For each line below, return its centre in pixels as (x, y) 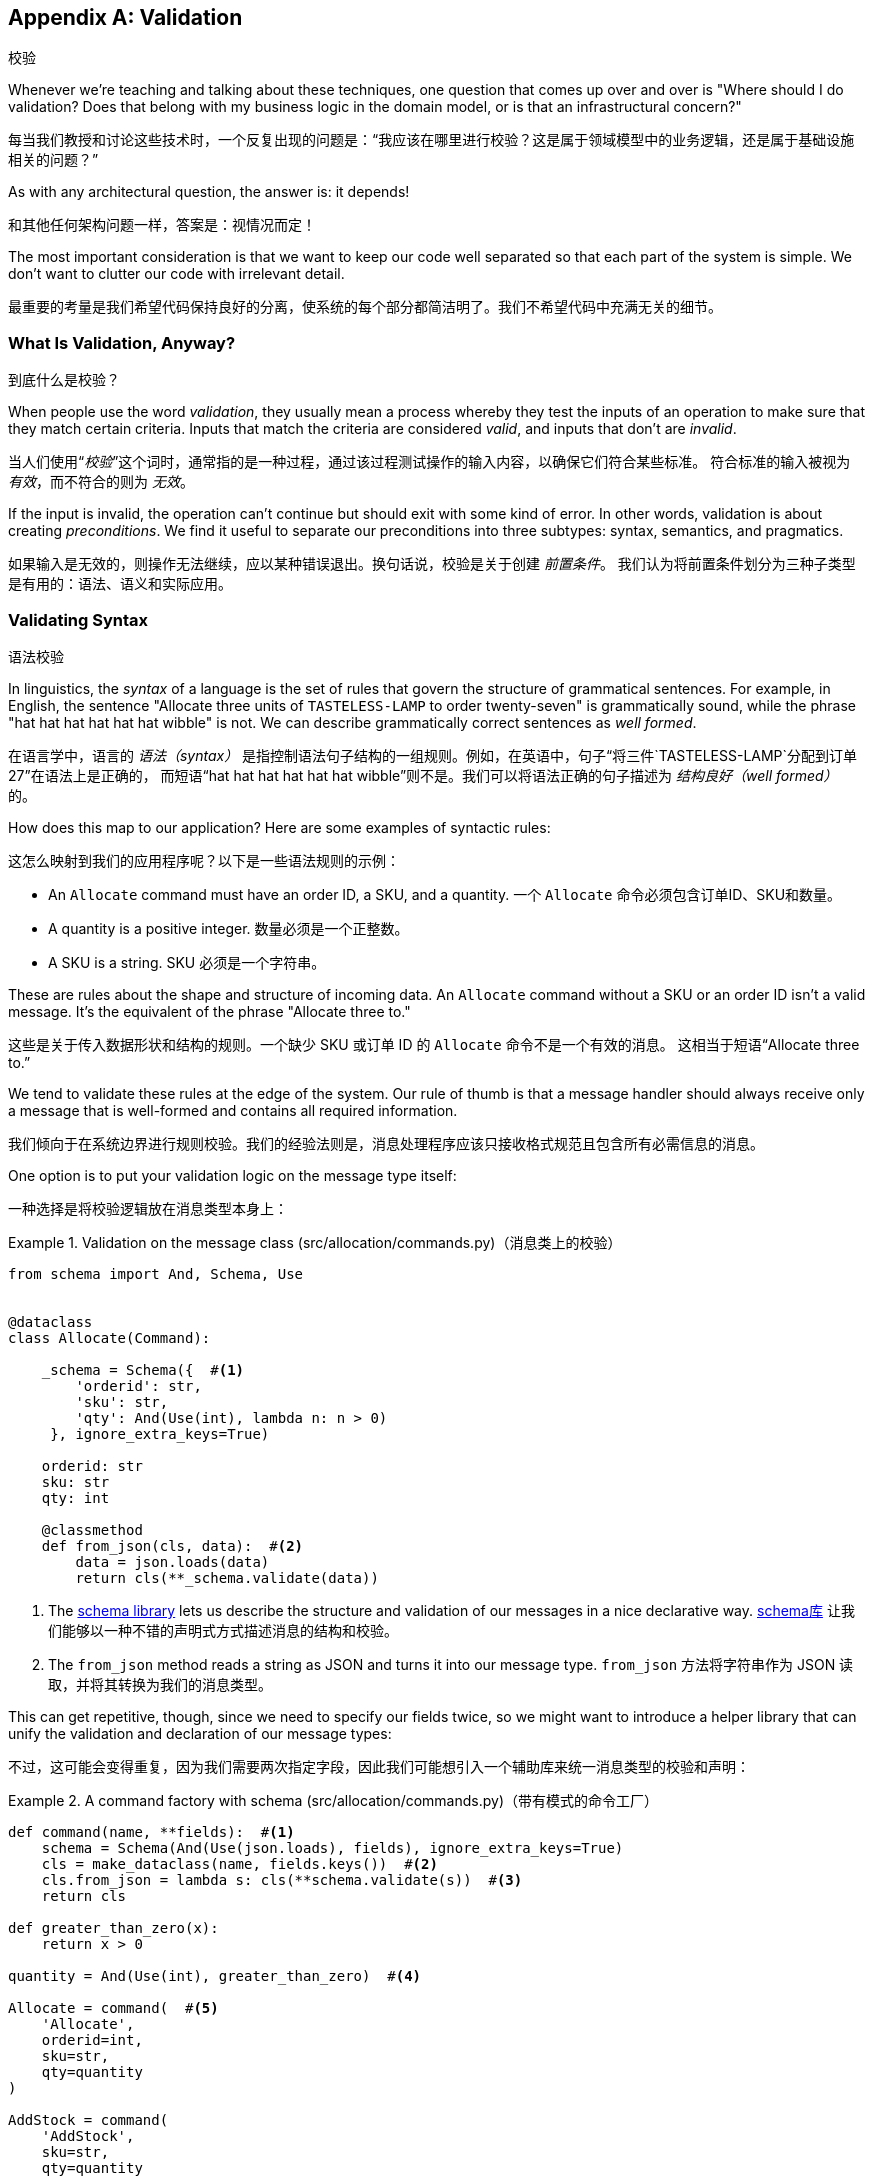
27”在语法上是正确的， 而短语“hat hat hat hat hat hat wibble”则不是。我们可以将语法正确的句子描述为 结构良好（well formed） (423, 775)
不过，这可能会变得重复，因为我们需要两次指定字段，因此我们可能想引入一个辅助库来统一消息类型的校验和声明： (379, 1766)
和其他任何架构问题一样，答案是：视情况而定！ (162, 225)
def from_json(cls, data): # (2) (172, 1545)
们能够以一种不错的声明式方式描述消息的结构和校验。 (223, 1630)
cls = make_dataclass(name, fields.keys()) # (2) (239, 1863)
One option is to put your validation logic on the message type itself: (232, 1175)
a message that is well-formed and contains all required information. (233, 1110)
